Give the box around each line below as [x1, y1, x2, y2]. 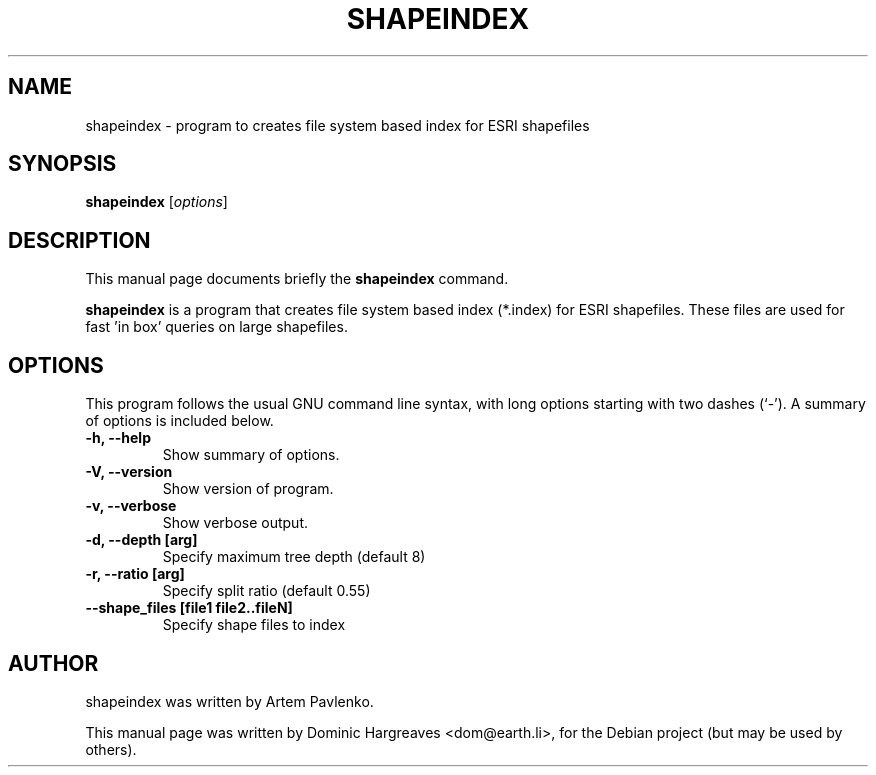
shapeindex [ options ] [85, 193, 228, 211]
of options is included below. [85, 412, 274, 430]
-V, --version [85, 463, 173, 481]
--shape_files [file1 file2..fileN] [85, 599, 293, 617]
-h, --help [85, 429, 151, 447]
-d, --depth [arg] [85, 531, 198, 549]
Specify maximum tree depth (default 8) [162, 548, 426, 566]
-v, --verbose [85, 497, 177, 515]
